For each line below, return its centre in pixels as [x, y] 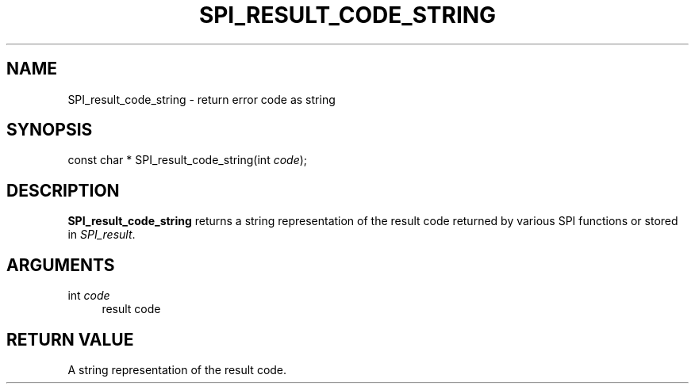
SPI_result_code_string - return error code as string [202, 99]
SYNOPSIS [50, 130]
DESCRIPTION [63, 190]
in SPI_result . [102, 235]
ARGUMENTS [61, 265]
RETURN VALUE [70, 339]
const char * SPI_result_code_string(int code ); [188, 160]
